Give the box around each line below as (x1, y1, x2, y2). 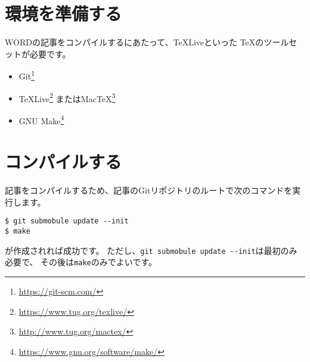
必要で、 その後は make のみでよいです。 (5, 256, 157, 268)
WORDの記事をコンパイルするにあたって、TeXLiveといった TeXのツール (5, 36, 289, 48)
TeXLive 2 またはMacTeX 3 (18, 90, 116, 105)
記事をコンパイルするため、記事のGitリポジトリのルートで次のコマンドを (5, 184, 293, 197)
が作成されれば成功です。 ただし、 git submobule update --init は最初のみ (5, 244, 297, 256)
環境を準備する (5, 1, 122, 26)
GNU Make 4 (18, 112, 64, 127)
